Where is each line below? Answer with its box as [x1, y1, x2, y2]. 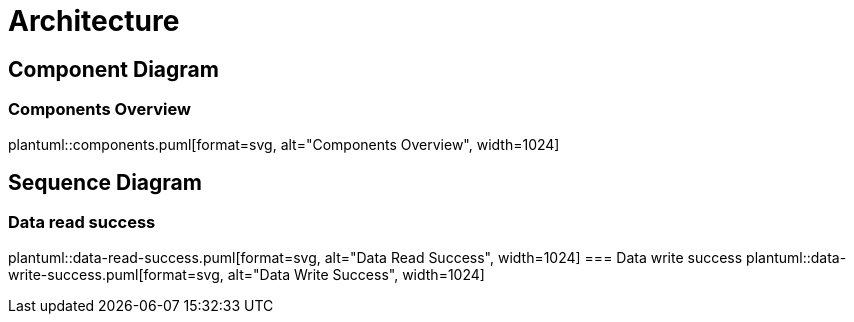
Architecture [8, 4, 180, 38]
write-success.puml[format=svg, [8, 265, 224, 283]
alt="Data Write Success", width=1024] [227, 265, 485, 283]
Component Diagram [8, 56, 219, 82]
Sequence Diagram [8, 169, 202, 195]
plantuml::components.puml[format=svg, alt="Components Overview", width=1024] [8, 135, 560, 153]
